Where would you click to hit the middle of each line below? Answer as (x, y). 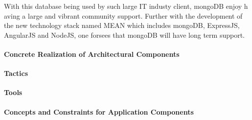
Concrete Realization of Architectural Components (92, 54)
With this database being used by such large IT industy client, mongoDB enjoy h (126, 6)
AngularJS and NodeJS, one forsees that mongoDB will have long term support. (124, 35)
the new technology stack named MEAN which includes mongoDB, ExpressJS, (122, 25)
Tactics (16, 73)
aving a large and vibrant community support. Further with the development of (123, 15)
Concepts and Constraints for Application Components (99, 111)
